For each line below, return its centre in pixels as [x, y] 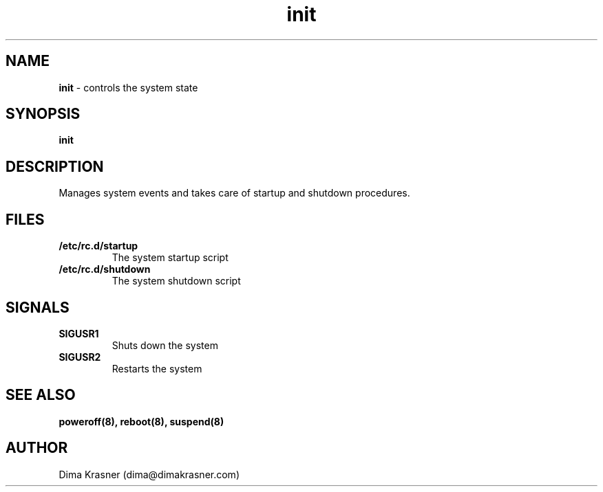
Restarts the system [157, 368]
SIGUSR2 [80, 357]
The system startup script [170, 258]
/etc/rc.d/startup [98, 246]
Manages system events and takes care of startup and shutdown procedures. [234, 193]
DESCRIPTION [55, 166]
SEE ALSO [41, 395]
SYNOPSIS [43, 114]
